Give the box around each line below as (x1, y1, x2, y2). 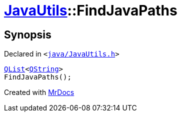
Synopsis (4, 28, 51, 41)
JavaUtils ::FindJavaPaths (4, 2, 177, 19)
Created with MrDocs (4, 88, 74, 97)
